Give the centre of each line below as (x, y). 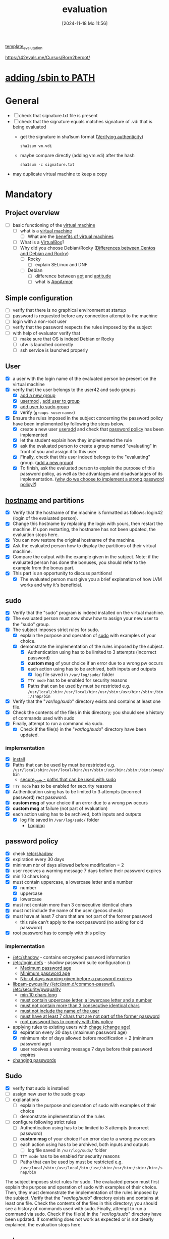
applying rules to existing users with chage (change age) (72, 1027)
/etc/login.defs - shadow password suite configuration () (71, 962)
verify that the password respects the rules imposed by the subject (82, 327)
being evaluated (29, 127)
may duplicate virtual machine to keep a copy (60, 174)
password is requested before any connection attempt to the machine (85, 316)
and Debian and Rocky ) (44, 254)
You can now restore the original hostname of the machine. (74, 540)
